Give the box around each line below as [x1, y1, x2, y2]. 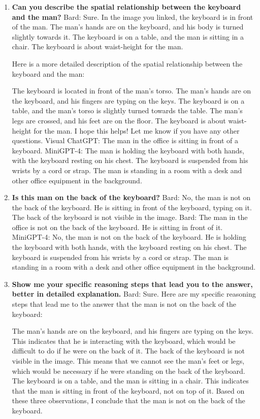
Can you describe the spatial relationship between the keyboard [12, 2, 241, 12]
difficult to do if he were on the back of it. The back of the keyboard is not [12, 345, 245, 356]
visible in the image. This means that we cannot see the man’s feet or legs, [12, 356, 245, 366]
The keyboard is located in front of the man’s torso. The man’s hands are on [12, 85, 251, 96]
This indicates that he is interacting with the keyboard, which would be [12, 335, 236, 346]
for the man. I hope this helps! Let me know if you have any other [34, 125, 240, 136]
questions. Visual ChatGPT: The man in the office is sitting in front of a [12, 135, 239, 146]
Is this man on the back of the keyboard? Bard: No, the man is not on [12, 192, 251, 203]
